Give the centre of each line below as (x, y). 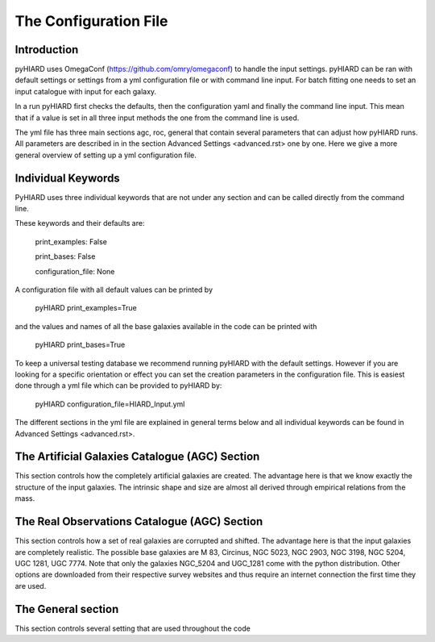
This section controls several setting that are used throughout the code (133, 628)
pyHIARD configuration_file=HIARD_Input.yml (110, 404)
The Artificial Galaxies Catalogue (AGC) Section (137, 457)
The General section (67, 609)
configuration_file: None (75, 271)
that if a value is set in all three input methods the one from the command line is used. (157, 118)
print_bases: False (65, 256)
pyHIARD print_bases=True (80, 345)
